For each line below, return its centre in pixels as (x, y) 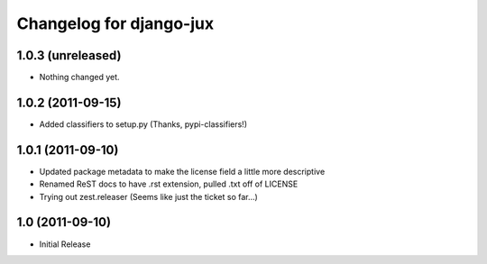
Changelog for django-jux (115, 23)
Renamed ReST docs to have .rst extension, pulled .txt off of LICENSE (169, 184)
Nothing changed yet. (80, 77)
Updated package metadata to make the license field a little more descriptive (182, 171)
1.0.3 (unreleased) (69, 55)
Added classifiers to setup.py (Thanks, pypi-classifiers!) (143, 124)
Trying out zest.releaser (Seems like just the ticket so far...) (149, 196)
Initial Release (65, 244)
